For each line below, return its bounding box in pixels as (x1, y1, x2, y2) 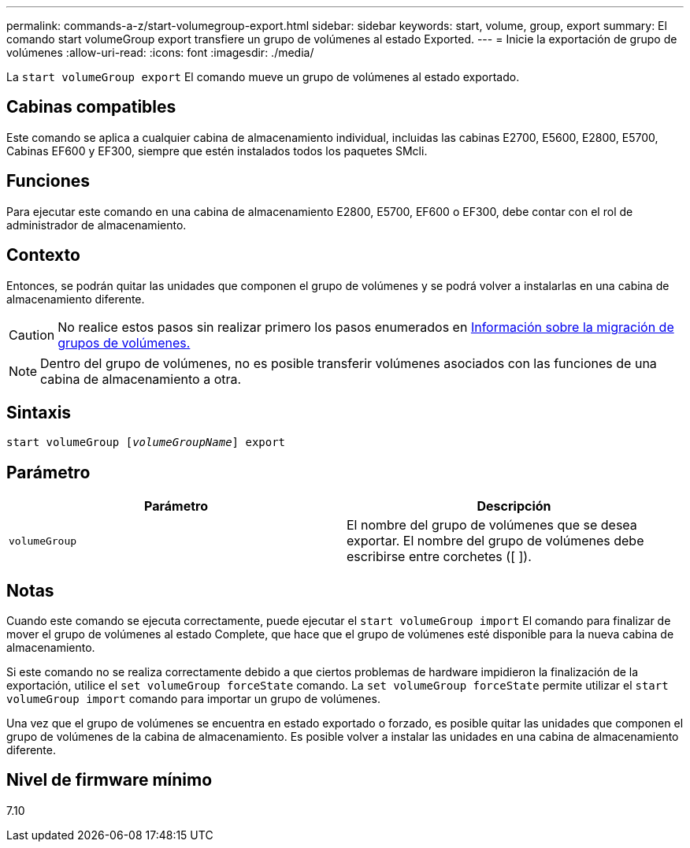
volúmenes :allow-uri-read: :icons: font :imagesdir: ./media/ (6, 46, 314, 59)
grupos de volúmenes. (57, 334, 191, 351)
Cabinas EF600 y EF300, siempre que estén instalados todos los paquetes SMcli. (6, 143, 428, 158)
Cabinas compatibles (6, 97, 176, 117)
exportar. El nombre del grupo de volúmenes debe (347, 533, 644, 549)
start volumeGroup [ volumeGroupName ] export (6, 436, 286, 449)
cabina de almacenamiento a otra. (40, 370, 242, 387)
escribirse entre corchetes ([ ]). (347, 549, 532, 565)
